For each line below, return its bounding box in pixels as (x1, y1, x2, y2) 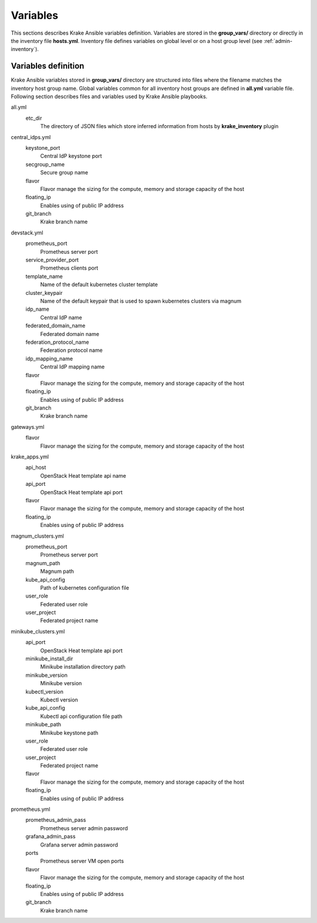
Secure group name (40, 169, 88, 176)
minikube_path (25, 721, 62, 728)
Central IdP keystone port (40, 153, 102, 160)
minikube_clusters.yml (11, 627, 65, 635)
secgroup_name (25, 160, 65, 167)
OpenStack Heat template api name (40, 472, 126, 479)
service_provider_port (25, 256, 79, 264)
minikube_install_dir (25, 655, 73, 662)
